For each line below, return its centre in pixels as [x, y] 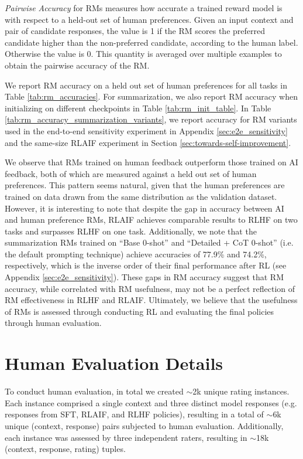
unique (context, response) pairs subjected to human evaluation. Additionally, [144, 425]
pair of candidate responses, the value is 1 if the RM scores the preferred [135, 31]
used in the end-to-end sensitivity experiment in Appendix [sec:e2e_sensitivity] [146, 130]
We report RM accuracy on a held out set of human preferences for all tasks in [146, 85]
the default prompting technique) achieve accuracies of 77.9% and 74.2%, [136, 254]
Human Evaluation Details [114, 363]
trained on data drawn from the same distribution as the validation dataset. [141, 196]
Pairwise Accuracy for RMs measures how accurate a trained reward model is [144, 8]
